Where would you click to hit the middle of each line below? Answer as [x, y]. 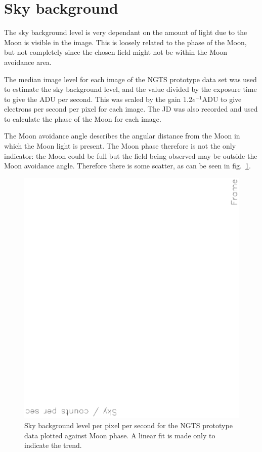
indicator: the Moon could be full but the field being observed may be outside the [131, 155]
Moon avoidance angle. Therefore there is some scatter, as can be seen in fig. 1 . [127, 166]
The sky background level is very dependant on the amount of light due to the [126, 32]
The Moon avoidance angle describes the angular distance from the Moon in [122, 136]
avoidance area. [28, 62]
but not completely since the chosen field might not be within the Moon [116, 52]
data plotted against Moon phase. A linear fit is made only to [120, 435]
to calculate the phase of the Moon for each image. [83, 118]
